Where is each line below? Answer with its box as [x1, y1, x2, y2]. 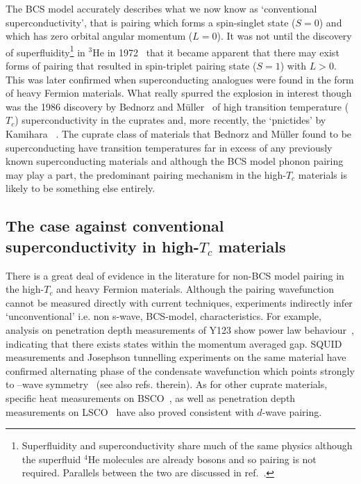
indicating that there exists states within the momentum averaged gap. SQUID [6, 336, 342, 350]
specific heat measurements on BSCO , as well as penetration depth [6, 390, 296, 405]
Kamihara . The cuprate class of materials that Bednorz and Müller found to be [6, 127, 352, 140]
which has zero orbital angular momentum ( [6, 29, 193, 43]
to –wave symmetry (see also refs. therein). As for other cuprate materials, [6, 377, 328, 392]
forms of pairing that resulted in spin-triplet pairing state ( [6, 58, 257, 73]
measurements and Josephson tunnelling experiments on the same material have [6, 350, 346, 364]
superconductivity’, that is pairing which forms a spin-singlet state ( [6, 15, 296, 29]
